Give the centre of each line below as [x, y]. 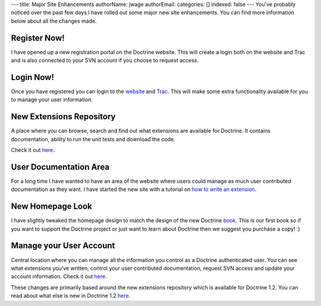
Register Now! [38, 38]
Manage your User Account [63, 246]
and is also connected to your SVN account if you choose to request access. [105, 60]
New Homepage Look [51, 207]
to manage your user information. [52, 100]
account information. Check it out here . [59, 276]
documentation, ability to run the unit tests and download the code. [93, 139]
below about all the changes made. [54, 21]
